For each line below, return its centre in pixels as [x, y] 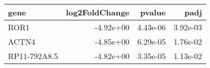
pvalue [153, 12]
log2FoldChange [98, 12]
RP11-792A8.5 [33, 56]
